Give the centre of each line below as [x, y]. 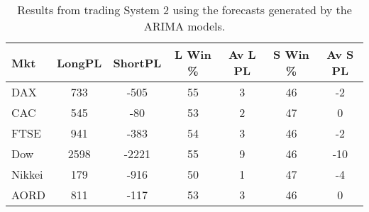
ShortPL [137, 62]
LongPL [79, 62]
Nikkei [27, 174]
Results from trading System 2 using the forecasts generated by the [184, 10]
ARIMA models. [184, 26]
